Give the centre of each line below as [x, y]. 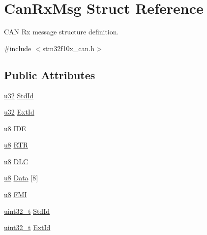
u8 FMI [15, 194]
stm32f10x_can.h [69, 48]
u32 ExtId [19, 112]
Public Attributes [50, 74]
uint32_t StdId [27, 211]
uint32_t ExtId [27, 227]
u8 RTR [16, 145]
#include [18, 48]
